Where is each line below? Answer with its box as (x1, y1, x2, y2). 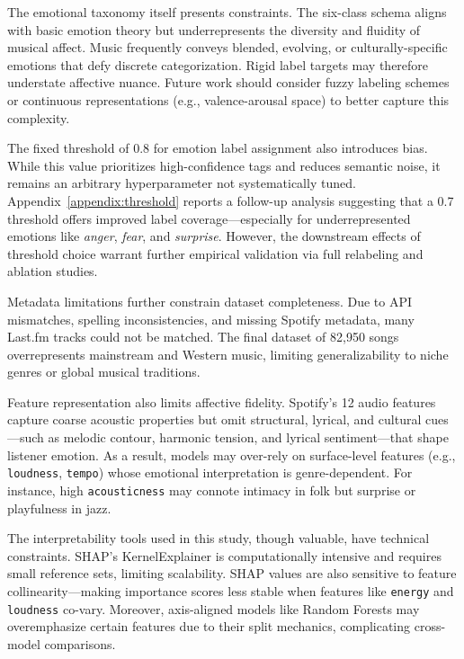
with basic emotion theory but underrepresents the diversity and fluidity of (7, 20, 421, 39)
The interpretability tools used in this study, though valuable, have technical (7, 529, 430, 548)
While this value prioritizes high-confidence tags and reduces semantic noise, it (7, 156, 441, 174)
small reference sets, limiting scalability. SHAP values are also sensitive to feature (7, 564, 457, 583)
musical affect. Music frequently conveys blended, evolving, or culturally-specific (7, 38, 448, 57)
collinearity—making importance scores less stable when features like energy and (7, 581, 454, 600)
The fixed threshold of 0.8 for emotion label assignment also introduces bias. (7, 138, 428, 157)
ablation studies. (7, 262, 98, 281)
